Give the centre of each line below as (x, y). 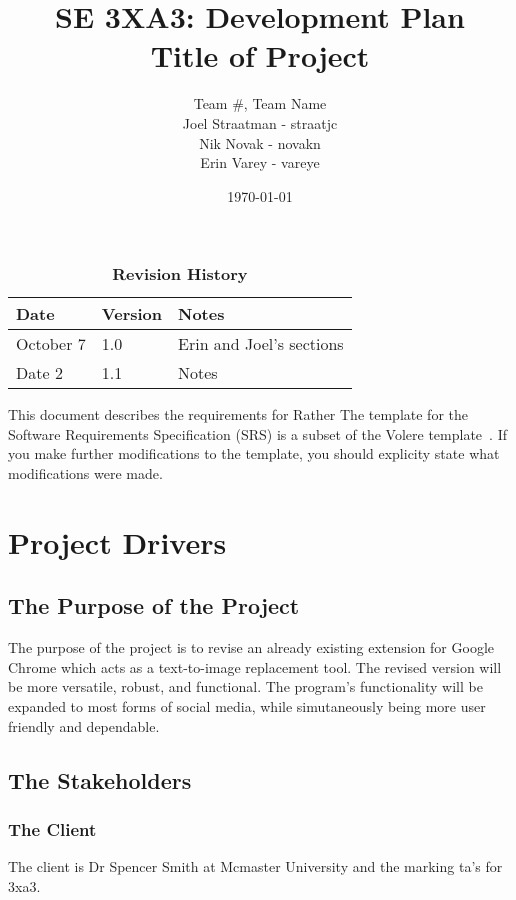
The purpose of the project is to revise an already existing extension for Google (251, 647)
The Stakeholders (100, 779)
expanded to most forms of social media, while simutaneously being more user (247, 706)
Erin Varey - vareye (260, 162)
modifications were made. (85, 473)
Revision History (180, 274)
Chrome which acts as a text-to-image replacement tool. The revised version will (255, 666)
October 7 (51, 344)
